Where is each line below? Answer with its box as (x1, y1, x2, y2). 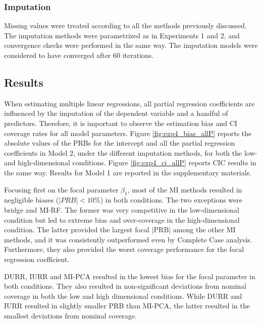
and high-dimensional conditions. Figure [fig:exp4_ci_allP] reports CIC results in (4, 157, 256, 168)
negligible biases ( (4, 195, 59, 205)
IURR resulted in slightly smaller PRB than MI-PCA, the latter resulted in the (4, 300, 250, 311)
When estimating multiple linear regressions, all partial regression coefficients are (4, 98, 255, 108)
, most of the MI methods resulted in (127, 184, 242, 195)
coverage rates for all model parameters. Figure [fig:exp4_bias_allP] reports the (4, 127, 252, 138)
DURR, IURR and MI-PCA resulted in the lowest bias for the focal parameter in (4, 271, 255, 281)
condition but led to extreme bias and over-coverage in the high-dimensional (4, 214, 240, 225)
